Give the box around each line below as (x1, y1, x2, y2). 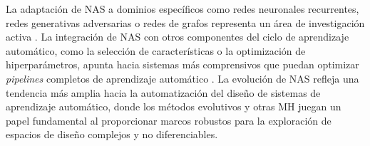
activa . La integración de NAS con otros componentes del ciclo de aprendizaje (6, 29, 349, 44)
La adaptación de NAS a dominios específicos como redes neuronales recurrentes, (6, 1, 359, 16)
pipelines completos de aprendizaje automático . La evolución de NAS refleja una (6, 71, 359, 85)
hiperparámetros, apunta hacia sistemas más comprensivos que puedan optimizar (6, 57, 359, 72)
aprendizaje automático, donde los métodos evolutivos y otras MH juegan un (6, 99, 341, 114)
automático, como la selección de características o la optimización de (6, 43, 306, 58)
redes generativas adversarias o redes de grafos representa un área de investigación (6, 15, 365, 30)
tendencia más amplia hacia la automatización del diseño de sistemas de (6, 85, 321, 100)
